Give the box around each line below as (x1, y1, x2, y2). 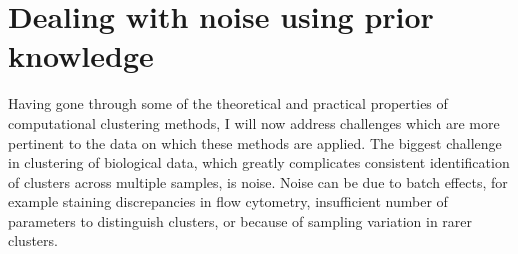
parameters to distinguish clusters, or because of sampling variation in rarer (8, 210, 473, 231)
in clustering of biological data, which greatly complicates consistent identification (8, 152, 510, 173)
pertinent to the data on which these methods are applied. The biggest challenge (8, 132, 502, 153)
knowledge (8, 35, 154, 76)
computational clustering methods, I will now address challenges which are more (8, 112, 500, 133)
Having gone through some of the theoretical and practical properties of (8, 93, 448, 114)
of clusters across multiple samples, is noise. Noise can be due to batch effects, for (8, 171, 508, 192)
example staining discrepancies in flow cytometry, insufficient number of (8, 191, 448, 212)
